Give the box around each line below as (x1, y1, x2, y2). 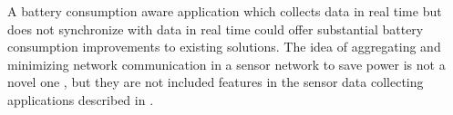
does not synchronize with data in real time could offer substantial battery (7, 19, 424, 38)
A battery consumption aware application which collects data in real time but (7, 2, 442, 20)
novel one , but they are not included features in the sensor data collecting (7, 72, 424, 91)
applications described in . (7, 90, 154, 109)
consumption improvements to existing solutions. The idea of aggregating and (7, 37, 441, 56)
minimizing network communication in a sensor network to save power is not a (7, 54, 446, 73)
